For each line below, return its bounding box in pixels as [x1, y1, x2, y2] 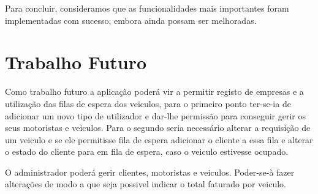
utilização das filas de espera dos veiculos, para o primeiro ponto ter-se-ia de [5, 97, 291, 110]
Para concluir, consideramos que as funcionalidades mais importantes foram [5, 2, 289, 14]
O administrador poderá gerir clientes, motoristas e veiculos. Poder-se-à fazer [5, 165, 295, 178]
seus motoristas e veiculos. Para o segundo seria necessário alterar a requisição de [5, 121, 311, 134]
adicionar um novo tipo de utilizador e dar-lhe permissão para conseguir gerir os [5, 109, 306, 122]
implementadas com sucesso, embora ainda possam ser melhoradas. [5, 13, 257, 26]
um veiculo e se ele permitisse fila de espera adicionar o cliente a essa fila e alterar [5, 133, 313, 146]
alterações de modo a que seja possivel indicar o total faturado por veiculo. [5, 177, 286, 190]
